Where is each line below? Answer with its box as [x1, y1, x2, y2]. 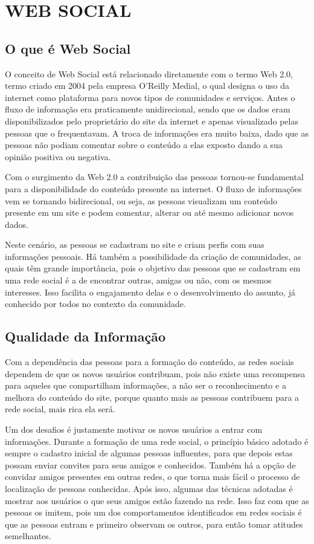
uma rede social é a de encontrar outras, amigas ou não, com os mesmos [5, 274, 272, 287]
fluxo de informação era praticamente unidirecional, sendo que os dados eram [5, 103, 290, 115]
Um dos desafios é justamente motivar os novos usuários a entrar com [5, 423, 263, 436]
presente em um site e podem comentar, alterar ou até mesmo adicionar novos [5, 206, 294, 219]
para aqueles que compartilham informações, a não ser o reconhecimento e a [5, 379, 286, 392]
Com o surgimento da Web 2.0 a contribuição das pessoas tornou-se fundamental [5, 170, 304, 183]
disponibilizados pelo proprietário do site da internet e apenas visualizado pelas [5, 114, 298, 127]
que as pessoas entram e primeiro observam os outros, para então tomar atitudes [5, 517, 303, 530]
